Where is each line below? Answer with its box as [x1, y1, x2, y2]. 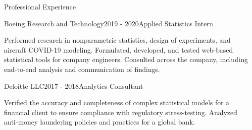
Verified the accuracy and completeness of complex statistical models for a [4, 97, 230, 108]
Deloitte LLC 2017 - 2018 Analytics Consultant [4, 80, 143, 91]
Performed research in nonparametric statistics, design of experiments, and [4, 35, 231, 45]
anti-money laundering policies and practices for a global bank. [4, 117, 195, 127]
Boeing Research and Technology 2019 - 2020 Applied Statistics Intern [4, 18, 213, 28]
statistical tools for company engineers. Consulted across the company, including [4, 54, 248, 65]
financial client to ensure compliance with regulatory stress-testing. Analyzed [4, 107, 238, 117]
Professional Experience [4, 1, 76, 11]
